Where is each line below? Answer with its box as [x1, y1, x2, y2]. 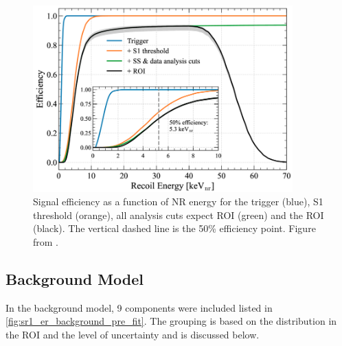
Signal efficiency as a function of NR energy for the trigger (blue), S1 [33, 194, 323, 209]
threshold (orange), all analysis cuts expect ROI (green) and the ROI [33, 207, 324, 222]
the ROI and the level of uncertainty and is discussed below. [5, 327, 260, 342]
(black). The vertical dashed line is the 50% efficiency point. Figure [33, 221, 316, 235]
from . [33, 235, 59, 249]
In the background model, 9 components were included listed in [5, 300, 273, 314]
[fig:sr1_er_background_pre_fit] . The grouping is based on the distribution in [5, 314, 337, 328]
